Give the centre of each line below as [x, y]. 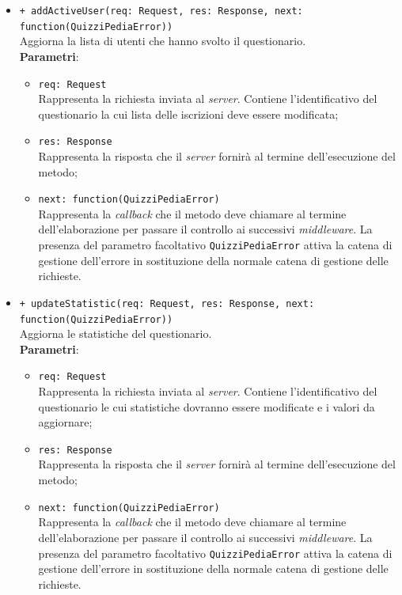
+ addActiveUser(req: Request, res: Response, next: [161, 11]
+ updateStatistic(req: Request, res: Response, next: [167, 303]
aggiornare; [65, 422]
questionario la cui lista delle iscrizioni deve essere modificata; [188, 114]
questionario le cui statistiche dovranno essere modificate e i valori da [207, 406]
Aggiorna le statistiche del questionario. [116, 334]
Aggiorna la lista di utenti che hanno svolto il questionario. [163, 41]
